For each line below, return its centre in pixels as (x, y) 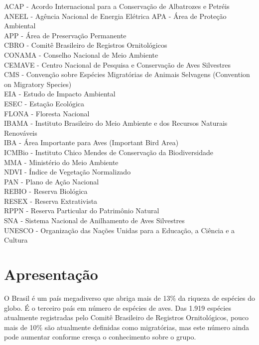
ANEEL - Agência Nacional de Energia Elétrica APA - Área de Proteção (115, 16)
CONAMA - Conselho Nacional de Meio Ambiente (81, 54)
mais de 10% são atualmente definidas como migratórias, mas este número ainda (127, 327)
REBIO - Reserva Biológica (46, 191)
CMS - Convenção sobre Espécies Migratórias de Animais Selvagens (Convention (127, 74)
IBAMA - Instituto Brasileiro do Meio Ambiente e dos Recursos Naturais (116, 123)
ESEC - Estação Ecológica (44, 103)
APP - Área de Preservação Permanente (65, 35)
